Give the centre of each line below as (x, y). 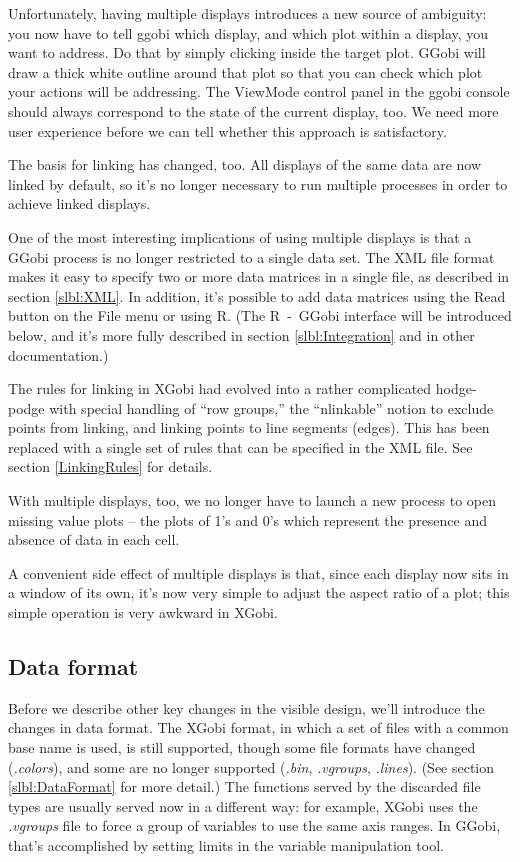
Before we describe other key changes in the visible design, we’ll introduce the (246, 707)
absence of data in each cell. (94, 539)
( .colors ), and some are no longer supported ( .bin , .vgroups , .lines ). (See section (251, 766)
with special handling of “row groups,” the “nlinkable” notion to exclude (271, 407)
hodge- (456, 388)
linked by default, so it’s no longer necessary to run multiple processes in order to (258, 183)
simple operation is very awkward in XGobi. (143, 612)
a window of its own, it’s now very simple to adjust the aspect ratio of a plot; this (259, 592)
